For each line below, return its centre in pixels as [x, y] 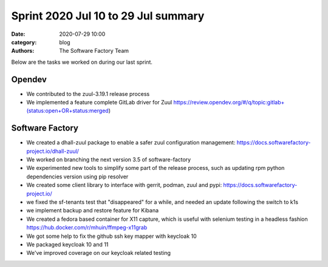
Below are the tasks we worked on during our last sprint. [82, 62]
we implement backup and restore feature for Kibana [93, 211]
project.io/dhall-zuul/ [53, 151]
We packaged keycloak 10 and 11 [67, 245]
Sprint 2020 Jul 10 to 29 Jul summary [108, 16]
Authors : [23, 51]
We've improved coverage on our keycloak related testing [99, 253]
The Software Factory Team [94, 51]
